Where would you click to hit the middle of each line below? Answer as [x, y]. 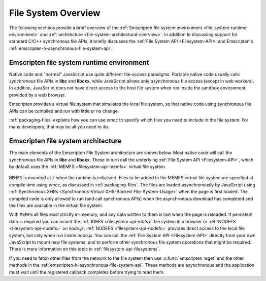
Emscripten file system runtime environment [79, 62]
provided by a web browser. [37, 95]
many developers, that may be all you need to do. [59, 127]
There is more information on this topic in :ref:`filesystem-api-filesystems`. [84, 249]
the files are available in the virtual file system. [56, 205]
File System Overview [55, 13]
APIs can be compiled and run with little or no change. [64, 111]
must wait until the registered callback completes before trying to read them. [87, 272]
